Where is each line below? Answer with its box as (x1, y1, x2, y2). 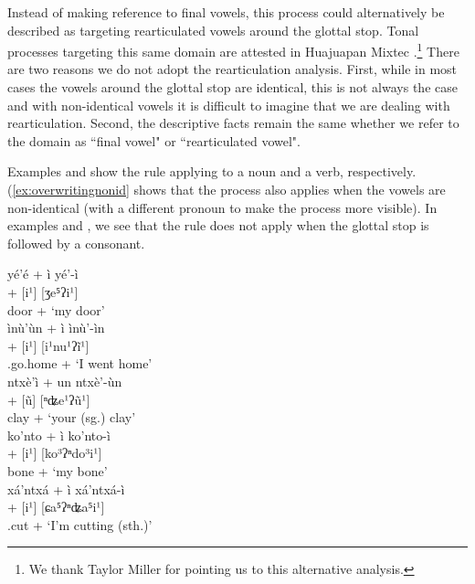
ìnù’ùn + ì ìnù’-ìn (7, 318, 105, 337)
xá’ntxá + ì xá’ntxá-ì (7, 479, 125, 498)
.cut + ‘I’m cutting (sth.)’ (7, 515, 153, 534)
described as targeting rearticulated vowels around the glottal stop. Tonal (7, 20, 419, 39)
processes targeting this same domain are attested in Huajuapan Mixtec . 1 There (7, 39, 459, 60)
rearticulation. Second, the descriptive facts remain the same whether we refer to (7, 113, 459, 133)
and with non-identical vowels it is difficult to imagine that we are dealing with (7, 95, 450, 114)
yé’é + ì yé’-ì (7, 264, 79, 283)
